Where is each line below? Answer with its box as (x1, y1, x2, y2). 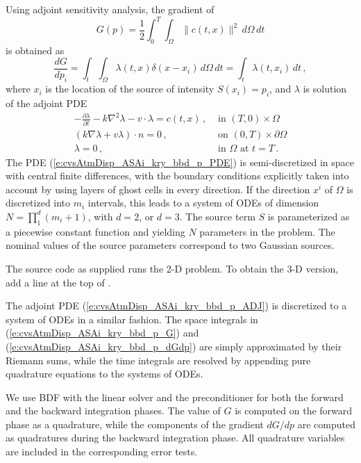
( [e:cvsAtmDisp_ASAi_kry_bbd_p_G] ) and (6, 325, 199, 340)
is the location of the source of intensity (45, 81, 215, 96)
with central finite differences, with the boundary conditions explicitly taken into (6, 168, 349, 183)
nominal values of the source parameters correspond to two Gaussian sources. (6, 238, 335, 252)
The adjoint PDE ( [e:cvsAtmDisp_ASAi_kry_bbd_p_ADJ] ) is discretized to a (6, 298, 347, 313)
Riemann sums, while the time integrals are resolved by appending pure (6, 352, 311, 367)
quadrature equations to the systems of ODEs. (6, 366, 203, 381)
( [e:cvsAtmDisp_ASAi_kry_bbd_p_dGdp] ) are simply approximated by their (6, 339, 342, 353)
